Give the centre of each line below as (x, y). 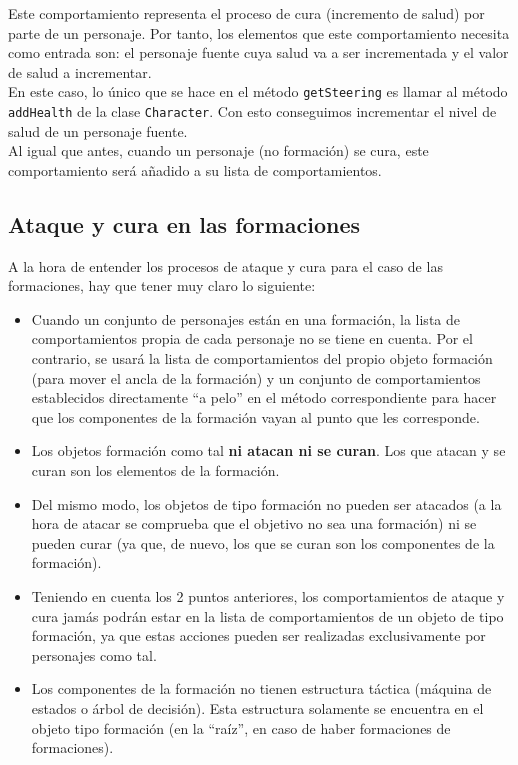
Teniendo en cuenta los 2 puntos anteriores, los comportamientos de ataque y (268, 595)
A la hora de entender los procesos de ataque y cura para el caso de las (225, 265)
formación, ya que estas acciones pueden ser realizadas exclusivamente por (258, 635)
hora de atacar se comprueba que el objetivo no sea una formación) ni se (254, 523)
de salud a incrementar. (80, 71)
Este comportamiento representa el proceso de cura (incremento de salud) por (246, 13)
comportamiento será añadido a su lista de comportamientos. (195, 169)
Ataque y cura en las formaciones (184, 223)
